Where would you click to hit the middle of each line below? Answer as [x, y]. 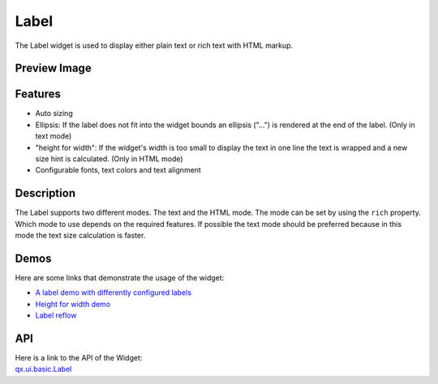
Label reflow [56, 315]
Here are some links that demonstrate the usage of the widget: [120, 278]
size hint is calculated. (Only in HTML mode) [109, 159]
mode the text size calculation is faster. [80, 236]
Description [45, 193]
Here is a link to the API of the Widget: [79, 358]
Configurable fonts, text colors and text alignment [118, 170]
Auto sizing [54, 113]
